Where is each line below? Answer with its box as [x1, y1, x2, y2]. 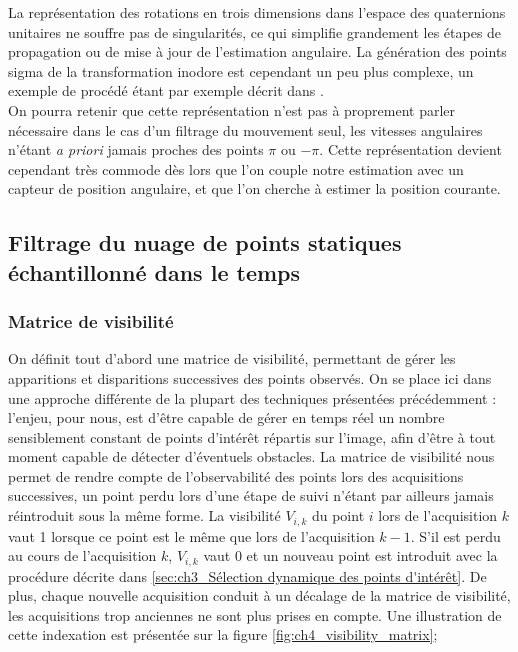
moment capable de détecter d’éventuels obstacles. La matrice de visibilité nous [8, 446, 495, 467]
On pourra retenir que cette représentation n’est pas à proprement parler [8, 99, 456, 120]
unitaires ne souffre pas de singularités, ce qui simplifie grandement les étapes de [8, 21, 502, 42]
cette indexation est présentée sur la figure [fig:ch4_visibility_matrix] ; [8, 624, 438, 645]
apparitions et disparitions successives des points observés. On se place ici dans [8, 367, 492, 388]
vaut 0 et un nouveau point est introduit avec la [203, 545, 498, 566]
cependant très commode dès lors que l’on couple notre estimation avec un [8, 158, 464, 179]
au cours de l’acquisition [8, 545, 157, 566]
